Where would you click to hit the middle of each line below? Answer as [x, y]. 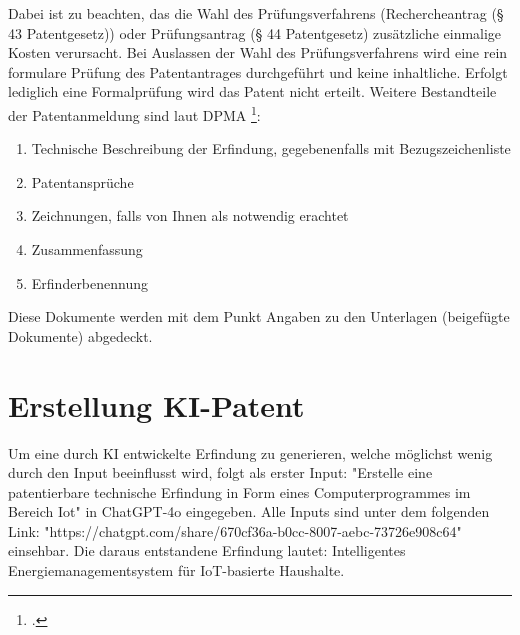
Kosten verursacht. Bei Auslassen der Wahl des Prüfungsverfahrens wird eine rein [258, 52]
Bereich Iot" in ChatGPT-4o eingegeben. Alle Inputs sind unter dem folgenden [249, 511]
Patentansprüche [82, 181]
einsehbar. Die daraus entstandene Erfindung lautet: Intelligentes [207, 550]
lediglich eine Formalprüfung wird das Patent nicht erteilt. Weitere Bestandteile [252, 91]
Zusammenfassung [87, 249]
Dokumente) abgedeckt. [80, 335]
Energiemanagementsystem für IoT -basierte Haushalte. [176, 570]
